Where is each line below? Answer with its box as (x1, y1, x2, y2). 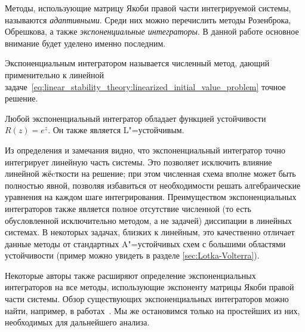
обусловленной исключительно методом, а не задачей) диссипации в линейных (5, 214, 292, 226)
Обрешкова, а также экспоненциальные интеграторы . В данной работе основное (5, 25, 299, 38)
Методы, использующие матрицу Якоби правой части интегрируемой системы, (5, 2, 291, 14)
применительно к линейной (5, 68, 104, 81)
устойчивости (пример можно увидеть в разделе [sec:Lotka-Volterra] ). (5, 249, 260, 262)
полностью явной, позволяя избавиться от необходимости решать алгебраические (5, 179, 301, 191)
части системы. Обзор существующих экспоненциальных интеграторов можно (5, 293, 289, 305)
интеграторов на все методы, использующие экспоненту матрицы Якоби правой (5, 281, 294, 293)
